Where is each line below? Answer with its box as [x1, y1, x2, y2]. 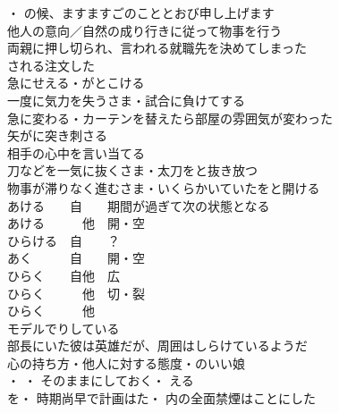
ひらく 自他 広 [7, 265, 120, 284]
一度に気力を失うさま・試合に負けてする [7, 90, 245, 109]
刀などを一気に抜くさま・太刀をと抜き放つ [7, 161, 258, 180]
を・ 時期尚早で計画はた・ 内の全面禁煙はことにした [7, 389, 317, 408]
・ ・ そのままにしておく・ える [7, 371, 194, 390]
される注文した [7, 55, 95, 74]
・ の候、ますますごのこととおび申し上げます [7, 4, 275, 21]
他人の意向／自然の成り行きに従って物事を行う [7, 21, 283, 39]
